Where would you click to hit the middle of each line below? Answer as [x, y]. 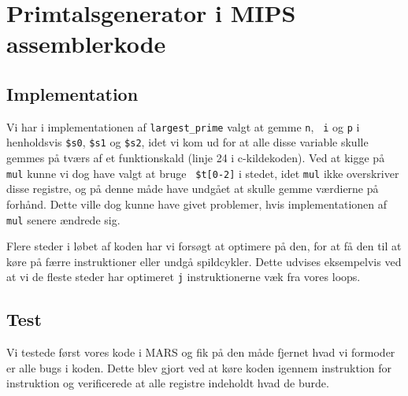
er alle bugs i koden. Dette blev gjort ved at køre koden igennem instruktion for [199, 367]
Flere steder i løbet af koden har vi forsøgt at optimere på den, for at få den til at [204, 246]
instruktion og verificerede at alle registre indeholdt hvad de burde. [168, 383]
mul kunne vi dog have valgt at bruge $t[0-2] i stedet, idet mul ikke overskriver [203, 173]
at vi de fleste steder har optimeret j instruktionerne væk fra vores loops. [184, 277]
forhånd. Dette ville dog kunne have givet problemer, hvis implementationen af [197, 204]
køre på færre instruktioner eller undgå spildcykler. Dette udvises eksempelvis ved [204, 261]
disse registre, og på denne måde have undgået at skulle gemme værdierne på [193, 189]
